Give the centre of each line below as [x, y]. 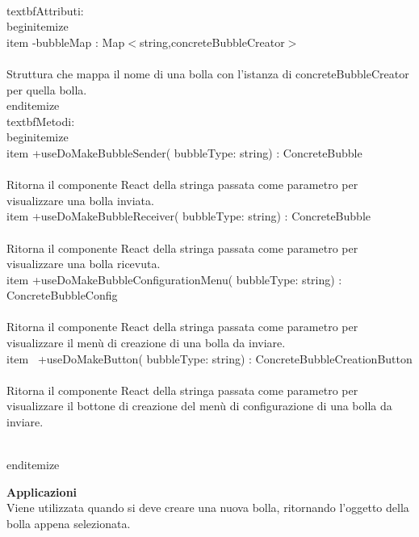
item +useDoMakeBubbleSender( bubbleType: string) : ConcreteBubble [184, 152]
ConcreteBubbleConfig [62, 295]
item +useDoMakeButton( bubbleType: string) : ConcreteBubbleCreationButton [209, 358]
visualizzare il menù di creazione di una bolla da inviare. [146, 343]
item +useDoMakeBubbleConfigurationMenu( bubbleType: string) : [174, 279]
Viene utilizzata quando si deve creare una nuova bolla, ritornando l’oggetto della [208, 508]
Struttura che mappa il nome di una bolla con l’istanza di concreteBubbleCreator [208, 73]
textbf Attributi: [45, 10]
